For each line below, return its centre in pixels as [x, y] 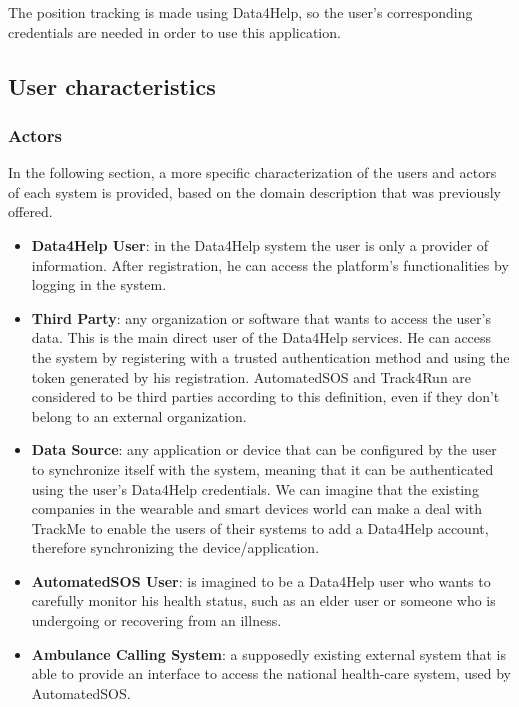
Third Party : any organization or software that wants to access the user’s [261, 317]
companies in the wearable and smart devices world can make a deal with [257, 508]
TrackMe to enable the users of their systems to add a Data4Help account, [260, 527]
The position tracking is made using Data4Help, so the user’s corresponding [240, 12]
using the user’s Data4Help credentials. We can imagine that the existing [255, 488]
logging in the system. [99, 284]
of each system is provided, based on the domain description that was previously [254, 191]
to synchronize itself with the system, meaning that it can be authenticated [262, 468]
